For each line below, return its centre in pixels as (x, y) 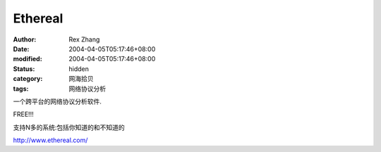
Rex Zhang (84, 39)
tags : (21, 89)
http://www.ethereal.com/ (50, 140)
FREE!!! (24, 114)
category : (28, 79)
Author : (25, 39)
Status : (24, 69)
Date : (21, 49)
